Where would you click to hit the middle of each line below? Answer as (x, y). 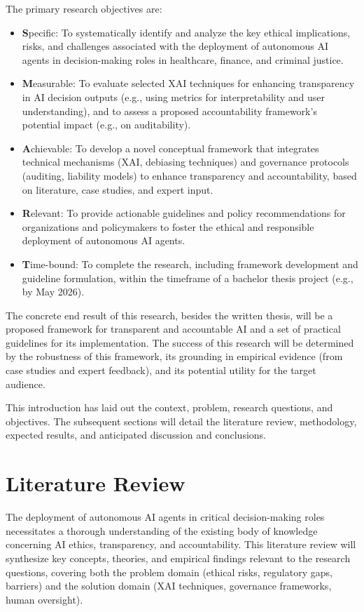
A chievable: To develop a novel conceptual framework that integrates (170, 148)
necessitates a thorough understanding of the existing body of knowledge (162, 530)
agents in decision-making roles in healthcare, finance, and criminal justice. (183, 59)
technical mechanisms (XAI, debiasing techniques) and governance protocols (185, 162)
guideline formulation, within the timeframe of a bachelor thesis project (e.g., (188, 278)
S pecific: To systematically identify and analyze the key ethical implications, (186, 32)
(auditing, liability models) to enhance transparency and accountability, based (189, 175)
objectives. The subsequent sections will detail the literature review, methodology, (181, 421)
